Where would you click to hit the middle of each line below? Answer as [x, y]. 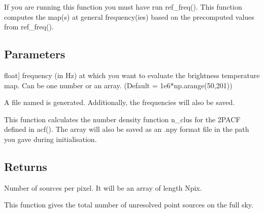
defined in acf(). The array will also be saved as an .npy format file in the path [127, 129]
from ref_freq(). [29, 27]
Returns [26, 166]
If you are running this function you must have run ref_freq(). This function [123, 7]
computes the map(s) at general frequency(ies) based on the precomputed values [129, 16]
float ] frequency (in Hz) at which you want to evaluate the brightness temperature [132, 75]
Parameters [35, 54]
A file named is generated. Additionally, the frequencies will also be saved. [120, 102]
